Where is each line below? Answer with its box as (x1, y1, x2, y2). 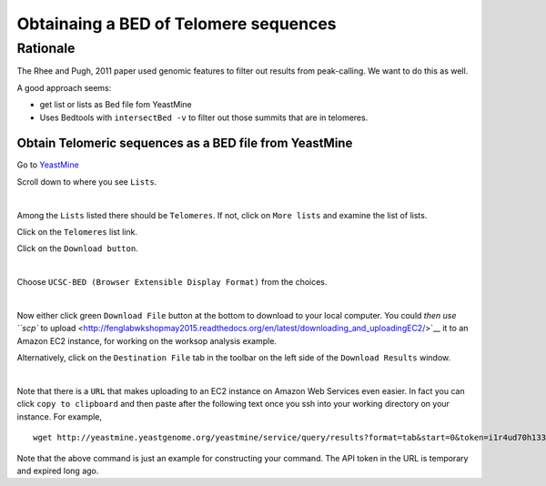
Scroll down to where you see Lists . (16, 176, 157, 187)
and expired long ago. (16, 465, 99, 476)
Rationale (16, 40, 76, 56)
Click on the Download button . (16, 243, 138, 254)
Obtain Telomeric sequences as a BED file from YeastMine (16, 136, 353, 151)
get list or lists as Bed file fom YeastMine (39, 99, 192, 110)
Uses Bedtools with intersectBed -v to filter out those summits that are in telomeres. (39, 112, 369, 123)
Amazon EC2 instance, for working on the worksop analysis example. (16, 335, 278, 346)
